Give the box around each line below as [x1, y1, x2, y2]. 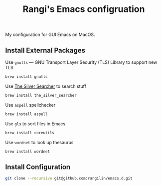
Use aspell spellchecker [5, 102, 56, 108]
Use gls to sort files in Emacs [5, 121, 66, 127]
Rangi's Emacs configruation [22, 3, 145, 15]
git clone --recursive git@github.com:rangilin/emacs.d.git [5, 176, 133, 181]
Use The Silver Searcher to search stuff [5, 83, 86, 89]
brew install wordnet [5, 149, 50, 154]
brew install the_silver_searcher [5, 93, 77, 98]
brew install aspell [5, 111, 48, 117]
